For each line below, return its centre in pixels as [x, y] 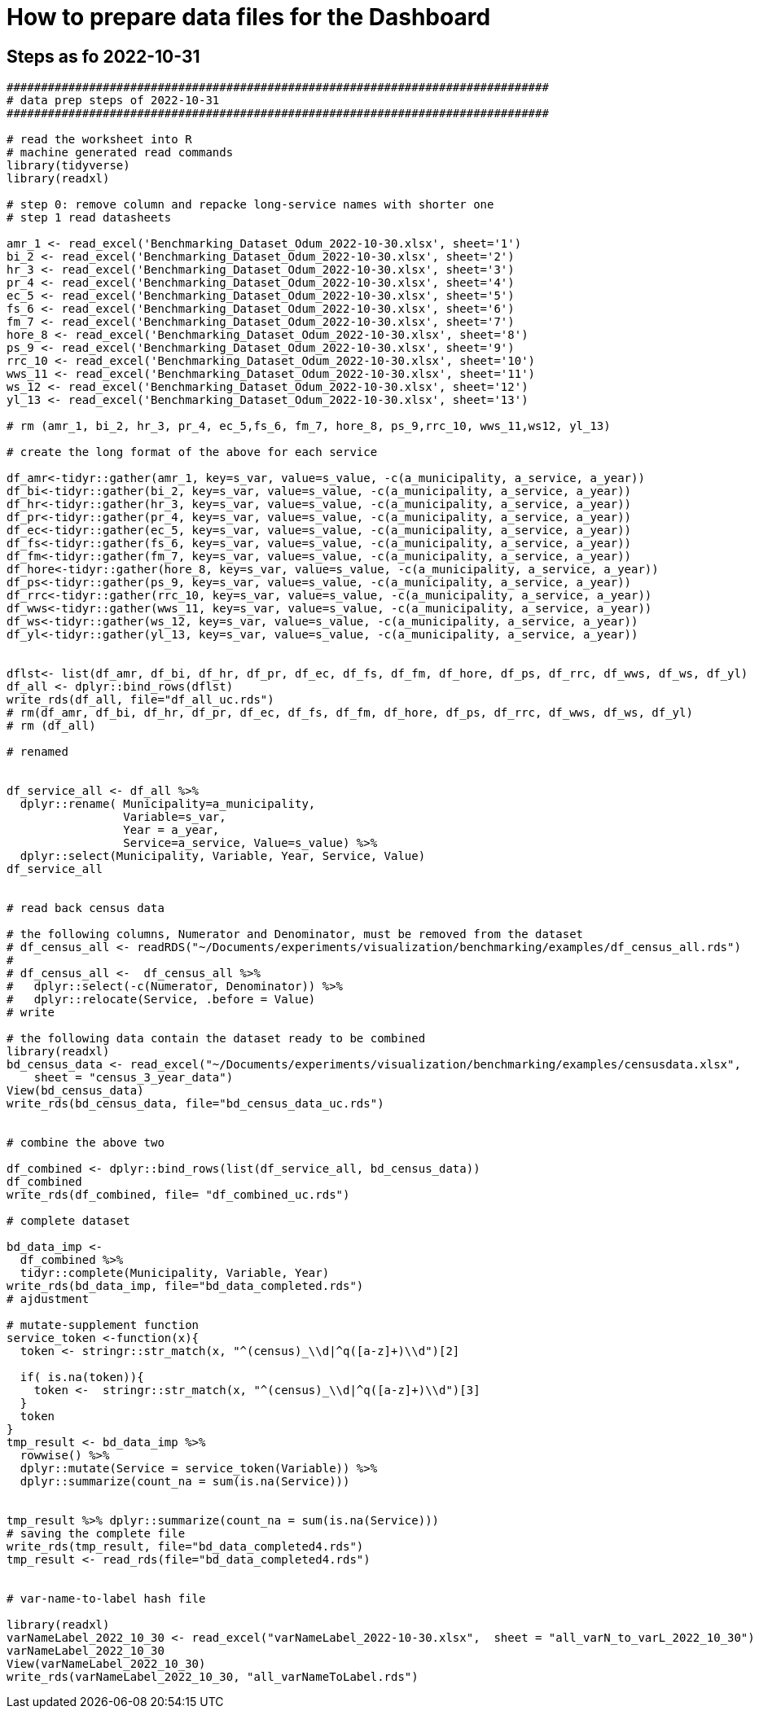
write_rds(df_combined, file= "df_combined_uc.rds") [178, 1195]
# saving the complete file [96, 1534]
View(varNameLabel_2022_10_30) [106, 1664]
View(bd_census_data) [75, 1091]
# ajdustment [48, 1299]
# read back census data [86, 908]
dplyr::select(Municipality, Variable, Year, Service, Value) [223, 856]
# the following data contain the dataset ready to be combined [216, 1039]
